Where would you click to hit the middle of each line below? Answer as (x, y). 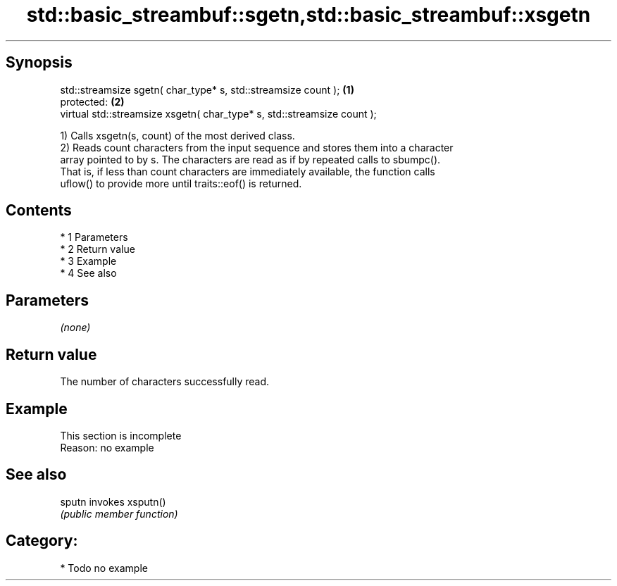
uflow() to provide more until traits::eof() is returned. (181, 183)
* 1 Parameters (94, 237)
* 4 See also (88, 273)
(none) (75, 328)
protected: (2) (92, 101)
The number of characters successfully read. (165, 382)
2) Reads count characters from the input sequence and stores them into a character (257, 147)
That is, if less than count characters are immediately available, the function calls (248, 171)
